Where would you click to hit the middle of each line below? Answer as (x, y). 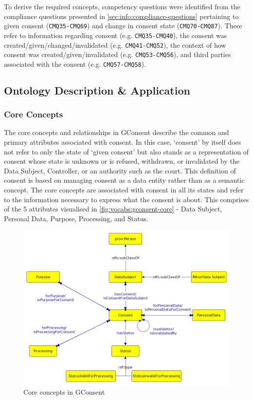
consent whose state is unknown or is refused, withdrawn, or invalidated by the (122, 161)
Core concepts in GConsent (64, 391)
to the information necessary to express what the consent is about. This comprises (126, 199)
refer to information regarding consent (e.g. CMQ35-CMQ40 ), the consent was (116, 35)
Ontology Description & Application (97, 90)
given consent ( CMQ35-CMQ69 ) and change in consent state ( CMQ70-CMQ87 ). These (123, 26)
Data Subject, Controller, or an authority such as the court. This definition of (120, 170)
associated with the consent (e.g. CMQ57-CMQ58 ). (75, 64)
